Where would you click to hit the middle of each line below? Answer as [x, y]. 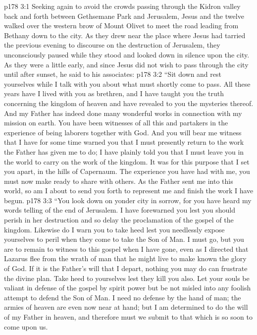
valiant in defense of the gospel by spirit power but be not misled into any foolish [128, 288]
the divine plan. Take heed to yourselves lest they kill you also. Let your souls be [127, 278]
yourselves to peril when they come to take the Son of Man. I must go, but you [124, 239]
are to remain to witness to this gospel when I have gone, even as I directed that [126, 249]
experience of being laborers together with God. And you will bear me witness [123, 132]
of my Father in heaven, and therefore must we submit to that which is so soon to [128, 317]
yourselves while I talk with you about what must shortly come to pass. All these [127, 84]
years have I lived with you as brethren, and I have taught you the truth [114, 93]
